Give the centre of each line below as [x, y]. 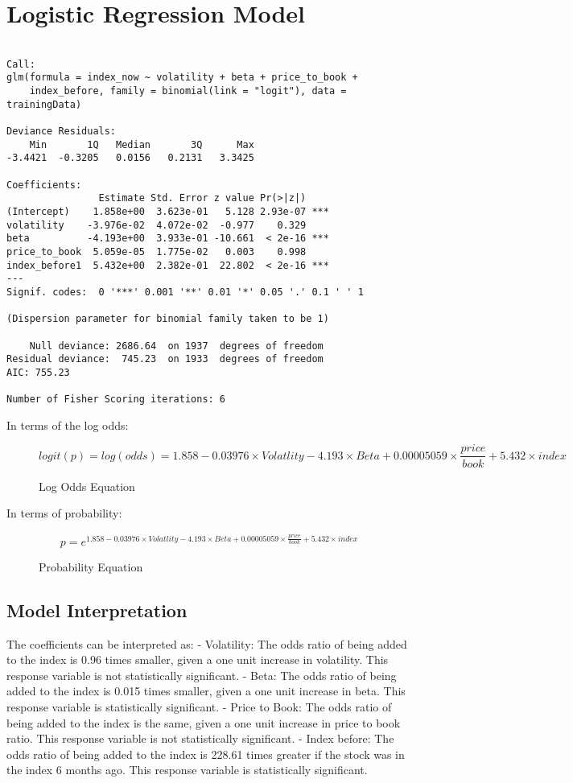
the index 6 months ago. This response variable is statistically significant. [187, 770]
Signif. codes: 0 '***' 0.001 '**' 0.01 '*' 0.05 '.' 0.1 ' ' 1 [185, 292]
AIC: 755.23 [38, 372]
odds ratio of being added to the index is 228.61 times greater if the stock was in [206, 754]
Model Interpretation [97, 610]
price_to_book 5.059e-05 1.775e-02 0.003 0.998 [157, 251]
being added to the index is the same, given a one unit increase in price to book [204, 722]
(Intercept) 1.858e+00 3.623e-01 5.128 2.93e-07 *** [168, 212]
